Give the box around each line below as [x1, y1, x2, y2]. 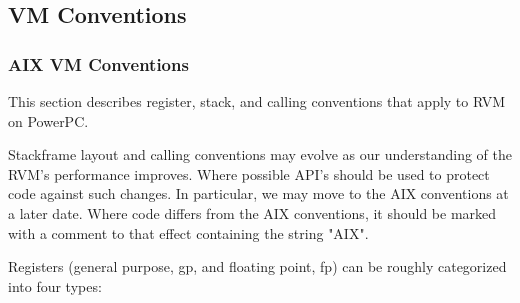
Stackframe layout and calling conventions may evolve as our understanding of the [8, 144, 512, 165]
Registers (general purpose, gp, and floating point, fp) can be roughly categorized [8, 256, 507, 277]
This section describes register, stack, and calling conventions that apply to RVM [8, 91, 506, 111]
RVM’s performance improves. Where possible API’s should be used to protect [8, 163, 490, 184]
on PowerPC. [8, 110, 89, 131]
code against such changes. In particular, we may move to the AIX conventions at [8, 183, 509, 204]
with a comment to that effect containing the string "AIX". [8, 222, 369, 243]
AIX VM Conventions [8, 51, 189, 76]
